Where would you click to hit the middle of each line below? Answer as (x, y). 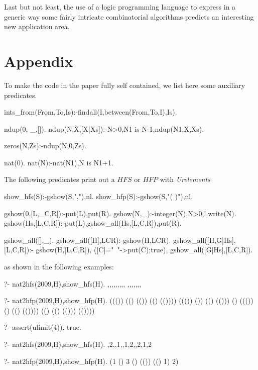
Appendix (39, 61)
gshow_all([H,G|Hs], (205, 240)
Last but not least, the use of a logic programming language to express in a (120, 7)
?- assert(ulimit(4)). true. (43, 327)
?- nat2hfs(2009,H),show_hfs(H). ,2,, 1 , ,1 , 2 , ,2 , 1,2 (78, 344)
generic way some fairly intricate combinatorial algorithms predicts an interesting (129, 16)
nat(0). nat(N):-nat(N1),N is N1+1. (59, 162)
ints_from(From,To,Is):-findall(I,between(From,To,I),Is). (91, 112)
